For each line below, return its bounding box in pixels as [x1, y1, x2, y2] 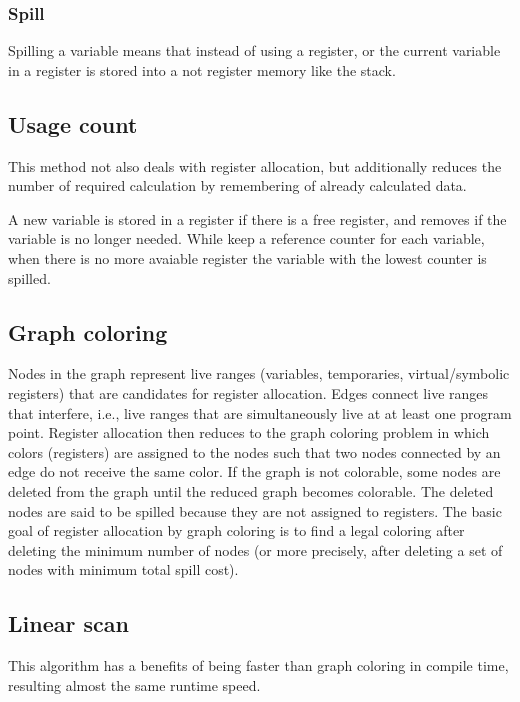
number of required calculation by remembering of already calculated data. [8, 175, 467, 196]
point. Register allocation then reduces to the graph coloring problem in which [8, 422, 490, 443]
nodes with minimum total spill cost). [8, 559, 239, 580]
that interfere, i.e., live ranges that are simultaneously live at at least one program [8, 402, 512, 423]
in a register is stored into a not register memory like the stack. [8, 59, 396, 80]
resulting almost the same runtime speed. [8, 674, 261, 695]
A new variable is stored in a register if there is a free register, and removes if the [8, 208, 507, 229]
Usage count [8, 108, 138, 139]
